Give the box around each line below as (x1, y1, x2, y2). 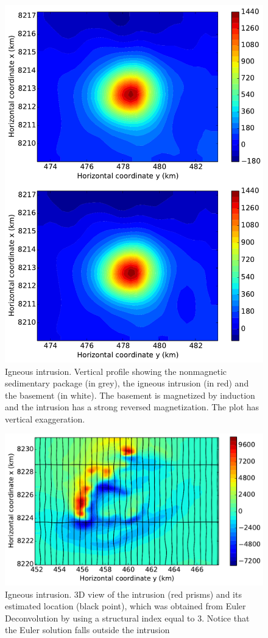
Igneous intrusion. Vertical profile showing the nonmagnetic (5, 364, 227, 377)
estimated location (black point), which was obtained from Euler (5, 600, 246, 612)
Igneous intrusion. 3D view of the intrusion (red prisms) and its (5, 587, 242, 600)
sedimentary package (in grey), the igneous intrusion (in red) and (5, 377, 249, 390)
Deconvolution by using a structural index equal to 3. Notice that (5, 611, 250, 624)
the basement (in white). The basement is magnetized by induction (5, 388, 255, 401)
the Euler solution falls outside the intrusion (5, 623, 170, 636)
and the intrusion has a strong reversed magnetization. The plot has (5, 401, 259, 413)
